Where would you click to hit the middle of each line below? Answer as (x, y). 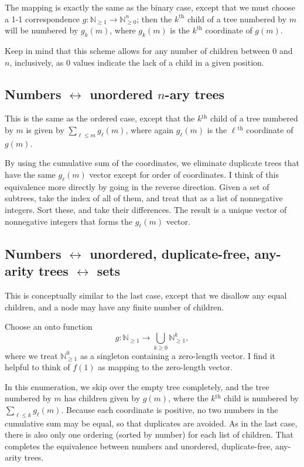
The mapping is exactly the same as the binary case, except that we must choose (150, 7)
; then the (154, 18)
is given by (45, 129)
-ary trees (195, 94)
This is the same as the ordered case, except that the (100, 118)
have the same (30, 174)
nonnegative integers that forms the (69, 221)
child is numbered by (261, 398)
